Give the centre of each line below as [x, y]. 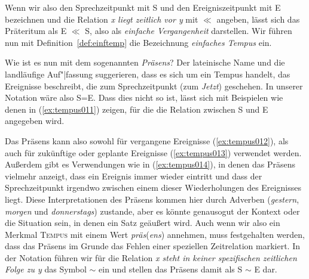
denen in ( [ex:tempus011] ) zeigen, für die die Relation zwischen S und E [137, 109]
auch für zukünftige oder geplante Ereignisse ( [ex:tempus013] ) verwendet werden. [153, 152]
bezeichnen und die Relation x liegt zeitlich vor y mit [102, 19]
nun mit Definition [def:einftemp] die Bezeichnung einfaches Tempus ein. [138, 42]
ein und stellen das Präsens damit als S [171, 269]
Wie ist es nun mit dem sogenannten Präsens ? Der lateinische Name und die [145, 62]
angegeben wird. [35, 121]
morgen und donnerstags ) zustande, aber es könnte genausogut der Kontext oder [152, 211]
